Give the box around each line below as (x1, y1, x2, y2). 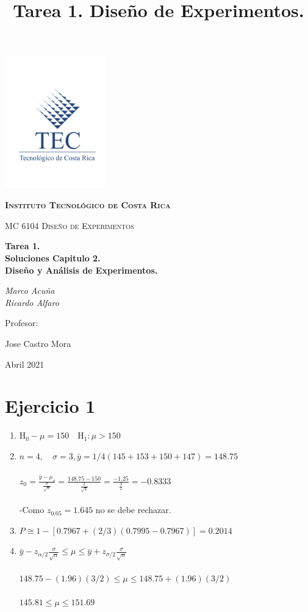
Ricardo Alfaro (5, 296, 59, 308)
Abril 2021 (5, 357, 45, 370)
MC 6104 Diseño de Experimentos (5, 219, 134, 231)
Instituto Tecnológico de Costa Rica (5, 199, 171, 211)
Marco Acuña (5, 284, 55, 297)
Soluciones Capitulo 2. (5, 252, 101, 264)
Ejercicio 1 (5, 393, 96, 418)
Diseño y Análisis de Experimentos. (5, 263, 158, 276)
